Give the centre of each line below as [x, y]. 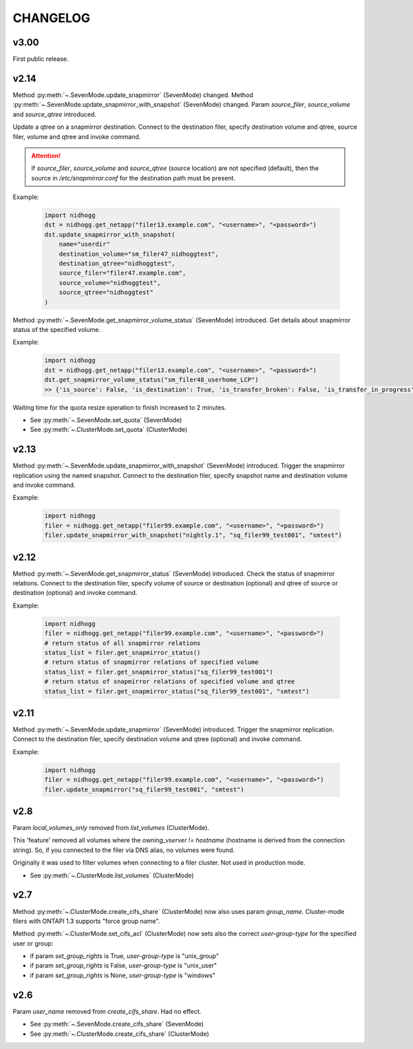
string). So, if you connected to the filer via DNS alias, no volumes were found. [124, 850]
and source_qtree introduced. [54, 114]
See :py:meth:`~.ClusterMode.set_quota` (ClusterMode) [109, 430]
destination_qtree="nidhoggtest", [117, 264]
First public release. [41, 59]
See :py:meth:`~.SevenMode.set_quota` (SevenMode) [106, 419]
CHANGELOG [52, 18]
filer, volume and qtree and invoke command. [77, 136]
